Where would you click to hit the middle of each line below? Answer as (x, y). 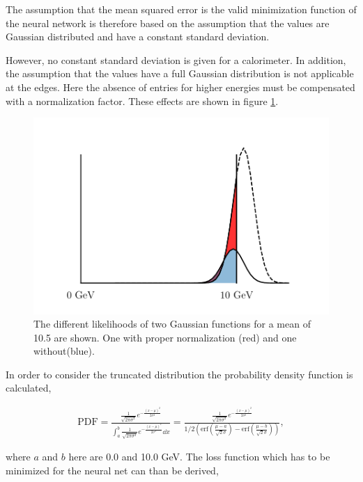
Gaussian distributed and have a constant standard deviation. (138, 37)
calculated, (29, 388)
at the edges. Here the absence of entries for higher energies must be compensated (180, 87)
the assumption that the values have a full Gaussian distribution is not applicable (180, 73)
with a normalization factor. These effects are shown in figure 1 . (142, 101)
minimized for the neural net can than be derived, (112, 470)
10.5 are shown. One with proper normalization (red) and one (165, 337)
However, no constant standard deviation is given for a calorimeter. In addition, (176, 59)
